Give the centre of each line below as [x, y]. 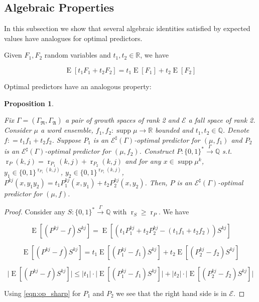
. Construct [157, 151]
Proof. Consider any [35, 212]
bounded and [174, 130]
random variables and [78, 55]
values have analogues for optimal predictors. [73, 38]
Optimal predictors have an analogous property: [78, 86]
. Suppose [67, 139]
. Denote [236, 130]
